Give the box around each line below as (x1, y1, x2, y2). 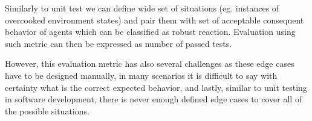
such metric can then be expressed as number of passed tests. (5, 37, 232, 49)
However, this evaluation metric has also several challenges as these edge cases (5, 57, 294, 70)
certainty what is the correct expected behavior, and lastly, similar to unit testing (5, 81, 307, 93)
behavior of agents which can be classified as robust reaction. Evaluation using (5, 25, 296, 38)
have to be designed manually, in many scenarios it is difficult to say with (5, 69, 278, 81)
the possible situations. (5, 104, 89, 117)
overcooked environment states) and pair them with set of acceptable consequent (5, 13, 304, 26)
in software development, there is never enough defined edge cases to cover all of (5, 93, 302, 105)
